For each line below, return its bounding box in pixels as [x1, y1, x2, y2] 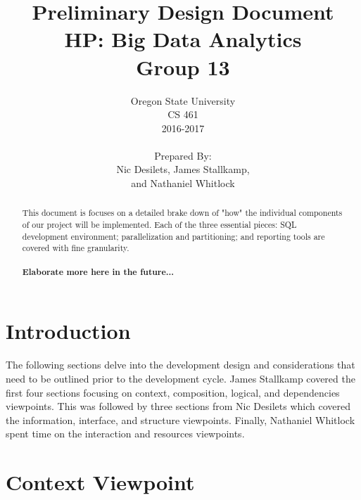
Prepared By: [154, 148, 212, 162]
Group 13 [136, 52, 230, 81]
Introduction [6, 316, 131, 345]
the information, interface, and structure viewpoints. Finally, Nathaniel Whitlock [6, 412, 355, 427]
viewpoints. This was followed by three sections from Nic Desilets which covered [6, 399, 350, 414]
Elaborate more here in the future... [22, 265, 175, 278]
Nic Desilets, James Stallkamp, [116, 162, 250, 177]
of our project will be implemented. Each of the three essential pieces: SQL [22, 219, 297, 231]
